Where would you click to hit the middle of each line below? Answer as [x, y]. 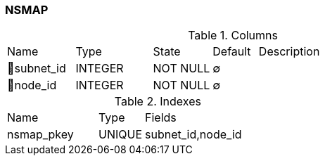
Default [232, 52]
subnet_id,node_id [193, 135]
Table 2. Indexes [158, 102]
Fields [161, 118]
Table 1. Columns [233, 36]
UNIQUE [121, 135]
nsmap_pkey [40, 135]
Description [289, 52]
